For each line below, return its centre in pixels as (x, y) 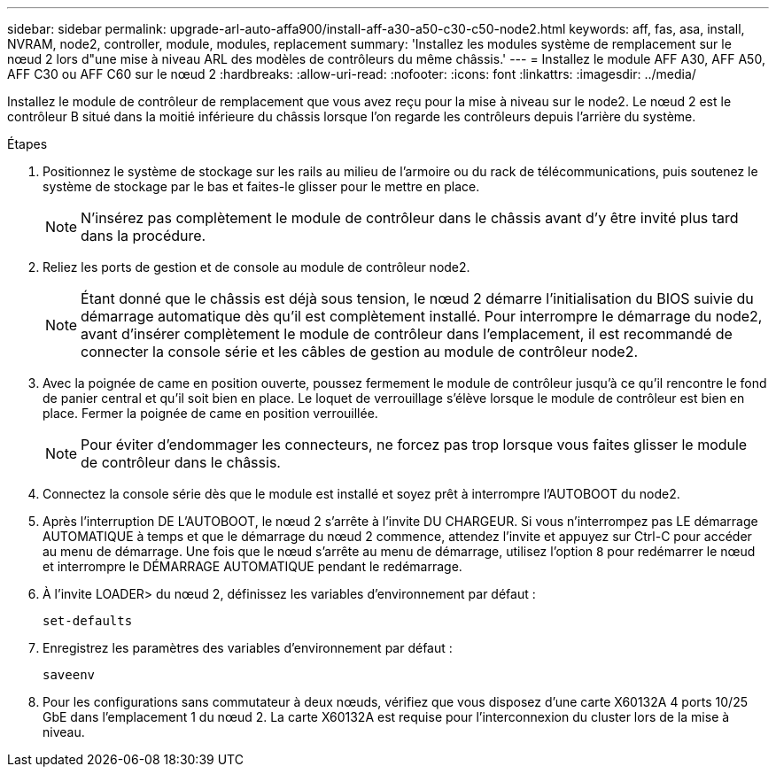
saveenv (69, 675)
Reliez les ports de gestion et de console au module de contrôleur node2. (256, 267)
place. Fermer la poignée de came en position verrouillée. (210, 413)
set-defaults (88, 621)
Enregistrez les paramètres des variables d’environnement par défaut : (248, 648)
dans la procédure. (144, 236)
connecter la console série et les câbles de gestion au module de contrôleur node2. (359, 352)
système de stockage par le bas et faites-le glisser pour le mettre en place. (261, 186)
